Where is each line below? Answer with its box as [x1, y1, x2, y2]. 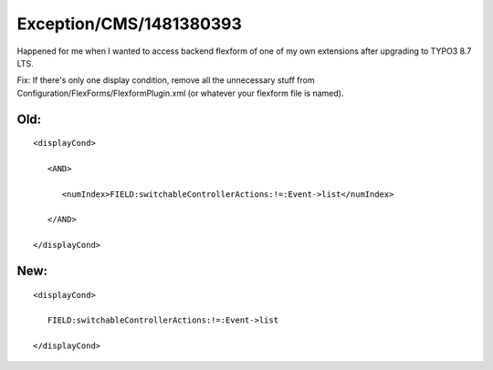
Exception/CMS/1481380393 [16, 14, 242, 34]
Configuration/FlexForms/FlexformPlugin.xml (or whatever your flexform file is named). [16, 87, 344, 98]
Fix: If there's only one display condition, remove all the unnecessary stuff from [16, 75, 315, 86]
